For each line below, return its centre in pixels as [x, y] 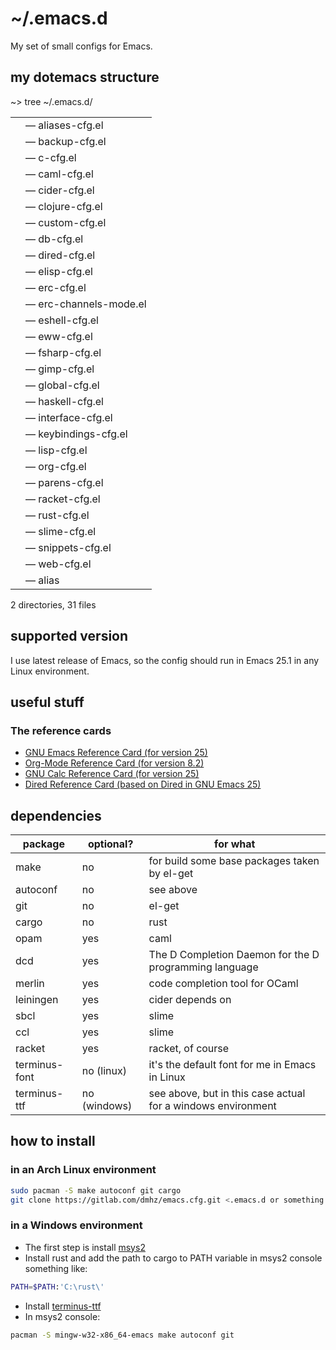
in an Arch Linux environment [83, 1170]
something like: [56, 1268]
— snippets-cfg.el [68, 547]
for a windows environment [212, 1106]
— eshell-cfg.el [62, 320]
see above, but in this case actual [227, 1094]
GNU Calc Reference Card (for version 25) [112, 774]
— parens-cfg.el [64, 482]
